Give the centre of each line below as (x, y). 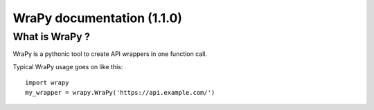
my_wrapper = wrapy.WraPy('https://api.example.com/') (120, 92)
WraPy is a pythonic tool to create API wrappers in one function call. (110, 54)
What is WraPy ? (51, 37)
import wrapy (47, 83)
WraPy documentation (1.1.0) (98, 18)
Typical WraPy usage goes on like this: (68, 66)
